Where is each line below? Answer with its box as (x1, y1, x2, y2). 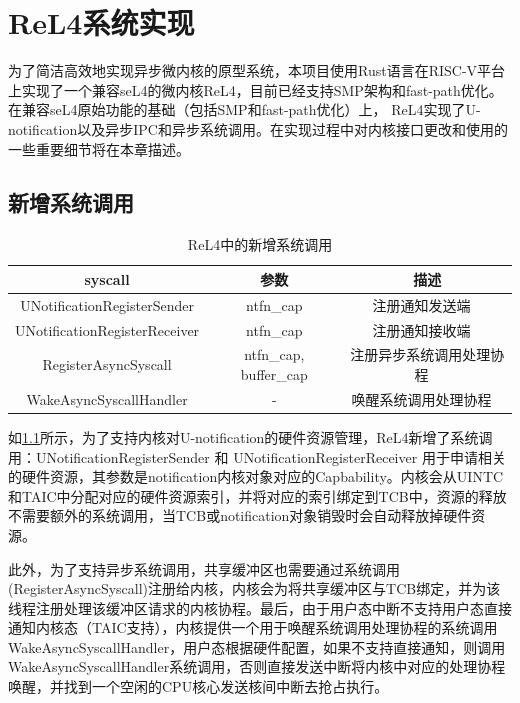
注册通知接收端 (372, 319, 471, 340)
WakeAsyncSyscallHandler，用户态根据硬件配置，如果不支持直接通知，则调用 (8, 636, 506, 657)
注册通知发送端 (372, 294, 471, 315)
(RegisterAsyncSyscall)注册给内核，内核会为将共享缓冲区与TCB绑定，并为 (8, 578, 487, 599)
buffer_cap (240, 364, 308, 385)
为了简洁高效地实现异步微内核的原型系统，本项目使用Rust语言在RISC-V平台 (8, 60, 506, 81)
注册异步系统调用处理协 (350, 344, 505, 365)
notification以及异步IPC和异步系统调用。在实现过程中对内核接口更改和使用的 (8, 118, 508, 139)
